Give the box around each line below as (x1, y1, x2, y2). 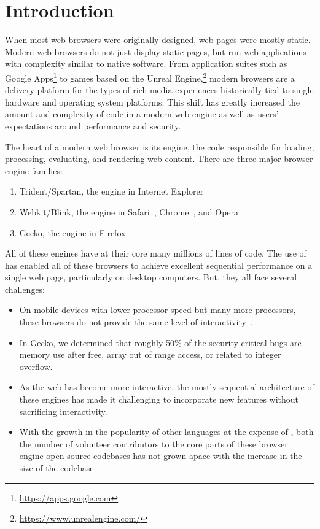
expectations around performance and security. (5, 119, 181, 132)
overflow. (19, 360, 53, 373)
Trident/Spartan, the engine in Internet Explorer (19, 185, 204, 198)
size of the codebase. (19, 461, 96, 474)
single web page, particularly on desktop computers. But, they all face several (5, 271, 297, 284)
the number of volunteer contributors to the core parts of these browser (19, 437, 288, 450)
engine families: (5, 164, 63, 177)
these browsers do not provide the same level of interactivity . (19, 315, 253, 328)
